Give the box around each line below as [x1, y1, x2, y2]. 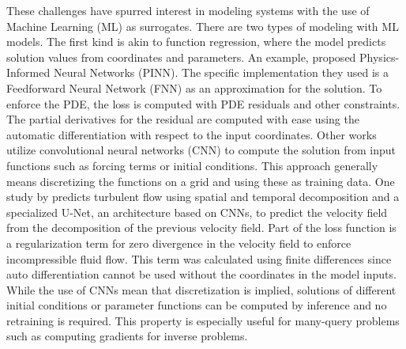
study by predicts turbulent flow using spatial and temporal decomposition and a [6, 188, 400, 205]
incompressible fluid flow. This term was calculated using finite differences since [6, 250, 392, 267]
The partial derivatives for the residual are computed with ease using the [6, 111, 359, 127]
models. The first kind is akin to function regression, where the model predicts [6, 33, 386, 50]
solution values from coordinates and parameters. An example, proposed [6, 48, 356, 65]
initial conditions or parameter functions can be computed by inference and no [6, 297, 387, 313]
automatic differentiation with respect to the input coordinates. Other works [6, 126, 377, 142]
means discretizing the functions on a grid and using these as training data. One [6, 173, 395, 189]
